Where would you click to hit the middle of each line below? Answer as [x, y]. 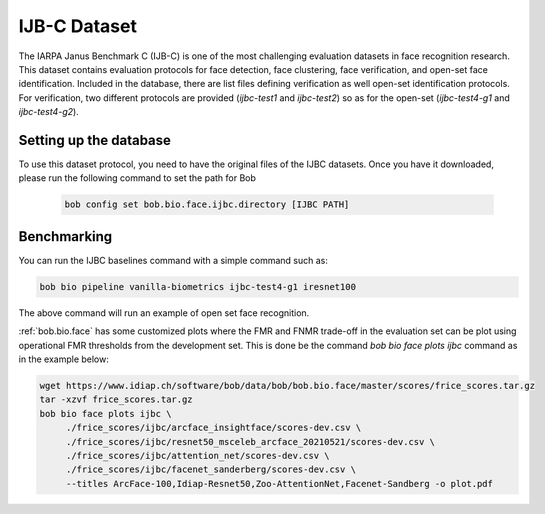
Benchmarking [65, 236]
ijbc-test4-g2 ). [48, 112]
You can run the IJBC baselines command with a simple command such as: [173, 260]
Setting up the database [95, 140]
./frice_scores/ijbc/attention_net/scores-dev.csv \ [197, 455]
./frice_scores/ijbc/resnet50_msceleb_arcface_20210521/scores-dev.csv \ [250, 441]
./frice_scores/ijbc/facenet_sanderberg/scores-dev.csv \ [211, 469]
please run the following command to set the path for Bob [137, 178]
